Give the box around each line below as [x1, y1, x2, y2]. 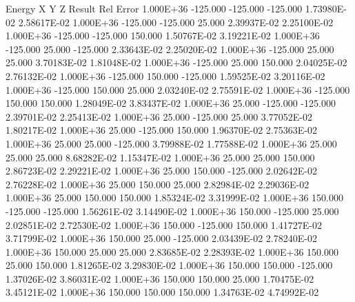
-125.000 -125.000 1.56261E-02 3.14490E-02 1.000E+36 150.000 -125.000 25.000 [6, 203, 339, 218]
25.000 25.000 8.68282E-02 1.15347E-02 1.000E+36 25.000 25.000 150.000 [6, 150, 315, 164]
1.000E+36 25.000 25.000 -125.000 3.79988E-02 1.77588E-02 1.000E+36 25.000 [6, 136, 337, 150]
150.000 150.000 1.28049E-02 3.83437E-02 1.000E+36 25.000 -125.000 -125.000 [6, 96, 336, 110]
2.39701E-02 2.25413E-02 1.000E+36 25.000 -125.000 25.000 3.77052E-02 [6, 109, 312, 123]
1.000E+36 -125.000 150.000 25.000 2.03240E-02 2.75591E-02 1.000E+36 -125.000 [6, 82, 350, 97]
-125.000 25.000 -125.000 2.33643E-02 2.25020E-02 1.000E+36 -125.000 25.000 [6, 41, 334, 56]
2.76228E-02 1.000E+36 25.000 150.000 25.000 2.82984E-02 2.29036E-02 [6, 177, 310, 191]
